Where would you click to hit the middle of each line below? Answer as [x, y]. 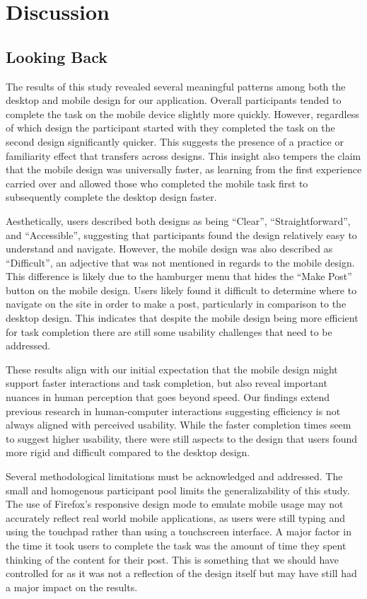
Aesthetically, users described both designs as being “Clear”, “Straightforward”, [178, 220]
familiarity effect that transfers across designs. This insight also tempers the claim [183, 155]
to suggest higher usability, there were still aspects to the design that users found [182, 438]
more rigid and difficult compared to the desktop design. [128, 452]
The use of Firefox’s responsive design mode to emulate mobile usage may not [175, 504]
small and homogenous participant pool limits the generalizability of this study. [178, 490]
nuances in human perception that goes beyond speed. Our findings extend [168, 397]
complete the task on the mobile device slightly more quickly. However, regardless [182, 114]
